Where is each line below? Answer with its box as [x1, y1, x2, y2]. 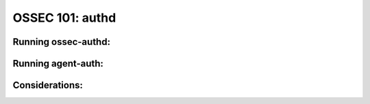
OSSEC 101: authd [12, 10, 116, 25]
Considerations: [12, 80, 84, 91]
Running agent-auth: [12, 58, 104, 69]
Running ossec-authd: [12, 36, 111, 48]
